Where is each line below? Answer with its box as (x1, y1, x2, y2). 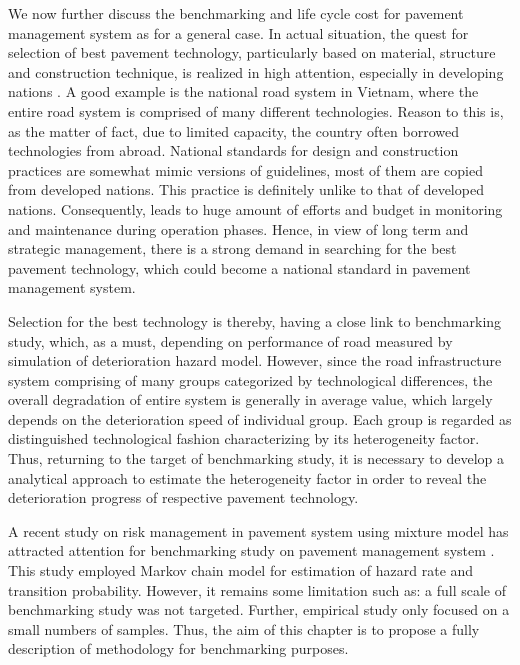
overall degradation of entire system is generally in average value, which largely (8, 389, 493, 410)
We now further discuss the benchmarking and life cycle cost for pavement (8, 3, 464, 23)
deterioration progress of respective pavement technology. (8, 487, 359, 508)
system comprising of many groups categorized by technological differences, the (8, 369, 493, 390)
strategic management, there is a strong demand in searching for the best (8, 238, 457, 259)
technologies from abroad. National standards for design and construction (8, 140, 459, 161)
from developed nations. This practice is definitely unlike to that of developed (8, 179, 484, 200)
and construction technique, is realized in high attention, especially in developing (8, 61, 504, 82)
